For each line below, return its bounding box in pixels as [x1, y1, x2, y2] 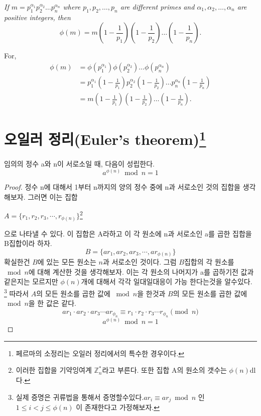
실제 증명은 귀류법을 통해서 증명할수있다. [16, 391, 144, 402]
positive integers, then [4, 12, 71, 22]
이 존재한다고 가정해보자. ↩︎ [76, 402, 160, 412]
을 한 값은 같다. [28, 298, 76, 308]
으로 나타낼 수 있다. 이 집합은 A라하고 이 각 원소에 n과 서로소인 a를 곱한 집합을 [4, 228, 252, 238]
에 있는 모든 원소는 [37, 257, 96, 267]
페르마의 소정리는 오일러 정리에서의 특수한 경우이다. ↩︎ [16, 348, 184, 358]
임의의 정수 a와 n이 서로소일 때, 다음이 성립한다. [4, 158, 155, 169]
